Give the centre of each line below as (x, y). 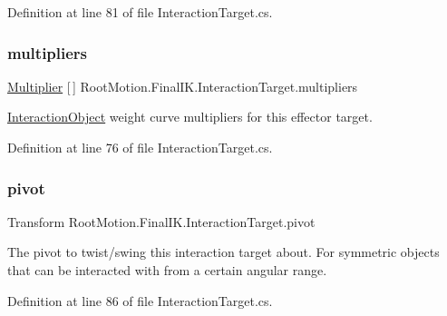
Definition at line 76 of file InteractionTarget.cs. (140, 147)
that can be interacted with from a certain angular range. (167, 270)
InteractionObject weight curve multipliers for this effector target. (190, 117)
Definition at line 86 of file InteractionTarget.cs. (140, 300)
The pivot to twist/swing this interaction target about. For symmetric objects (223, 252)
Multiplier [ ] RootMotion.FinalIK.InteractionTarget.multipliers (183, 86)
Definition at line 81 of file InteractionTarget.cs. (140, 12)
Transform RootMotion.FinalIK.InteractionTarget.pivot (161, 221)
